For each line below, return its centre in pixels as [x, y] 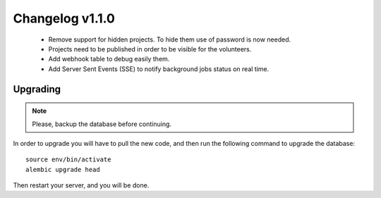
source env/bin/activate [68, 160]
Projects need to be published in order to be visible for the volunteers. [150, 49]
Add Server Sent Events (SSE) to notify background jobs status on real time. [159, 69]
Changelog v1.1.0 [64, 18]
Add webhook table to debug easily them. [109, 59]
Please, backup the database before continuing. [102, 124]
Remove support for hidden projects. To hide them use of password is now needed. [170, 39]
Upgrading [37, 89]
